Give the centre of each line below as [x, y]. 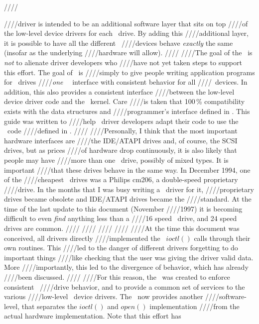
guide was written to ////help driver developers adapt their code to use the [121, 121]
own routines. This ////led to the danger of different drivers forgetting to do [121, 248]
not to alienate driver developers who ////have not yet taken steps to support [123, 62]
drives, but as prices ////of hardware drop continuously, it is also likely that [121, 150]
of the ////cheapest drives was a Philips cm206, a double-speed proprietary [121, 179]
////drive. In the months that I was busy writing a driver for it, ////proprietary [129, 189]
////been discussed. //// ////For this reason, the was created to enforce [117, 277]
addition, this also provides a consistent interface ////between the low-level [119, 91]
